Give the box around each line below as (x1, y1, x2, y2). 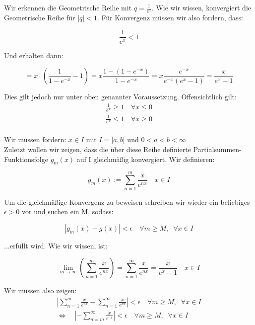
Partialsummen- (193, 144, 242, 155)
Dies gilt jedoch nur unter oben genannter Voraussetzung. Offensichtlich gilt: (4, 91, 237, 102)
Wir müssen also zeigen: (4, 285, 77, 296)
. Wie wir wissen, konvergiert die (151, 2, 251, 12)
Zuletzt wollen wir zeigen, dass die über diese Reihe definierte (4, 144, 191, 155)
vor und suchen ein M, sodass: (22, 206, 114, 217)
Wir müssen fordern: (4, 134, 66, 145)
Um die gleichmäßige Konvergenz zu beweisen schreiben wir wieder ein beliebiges (4, 196, 250, 207)
